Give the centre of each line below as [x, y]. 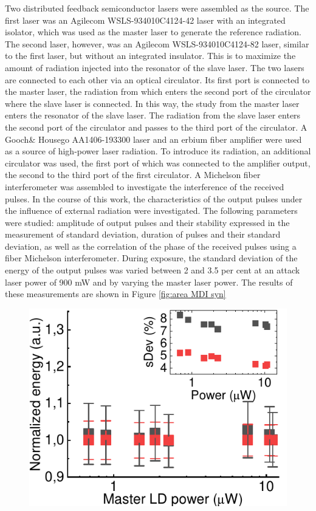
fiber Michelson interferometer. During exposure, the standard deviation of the [151, 258]
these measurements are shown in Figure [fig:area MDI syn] [115, 294]
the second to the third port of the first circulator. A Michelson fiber [133, 175]
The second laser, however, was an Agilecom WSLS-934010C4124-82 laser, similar [157, 43]
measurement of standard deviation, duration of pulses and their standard [143, 234]
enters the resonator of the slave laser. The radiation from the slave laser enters [153, 115]
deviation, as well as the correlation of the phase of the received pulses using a [151, 246]
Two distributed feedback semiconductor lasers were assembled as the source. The [157, 8]
